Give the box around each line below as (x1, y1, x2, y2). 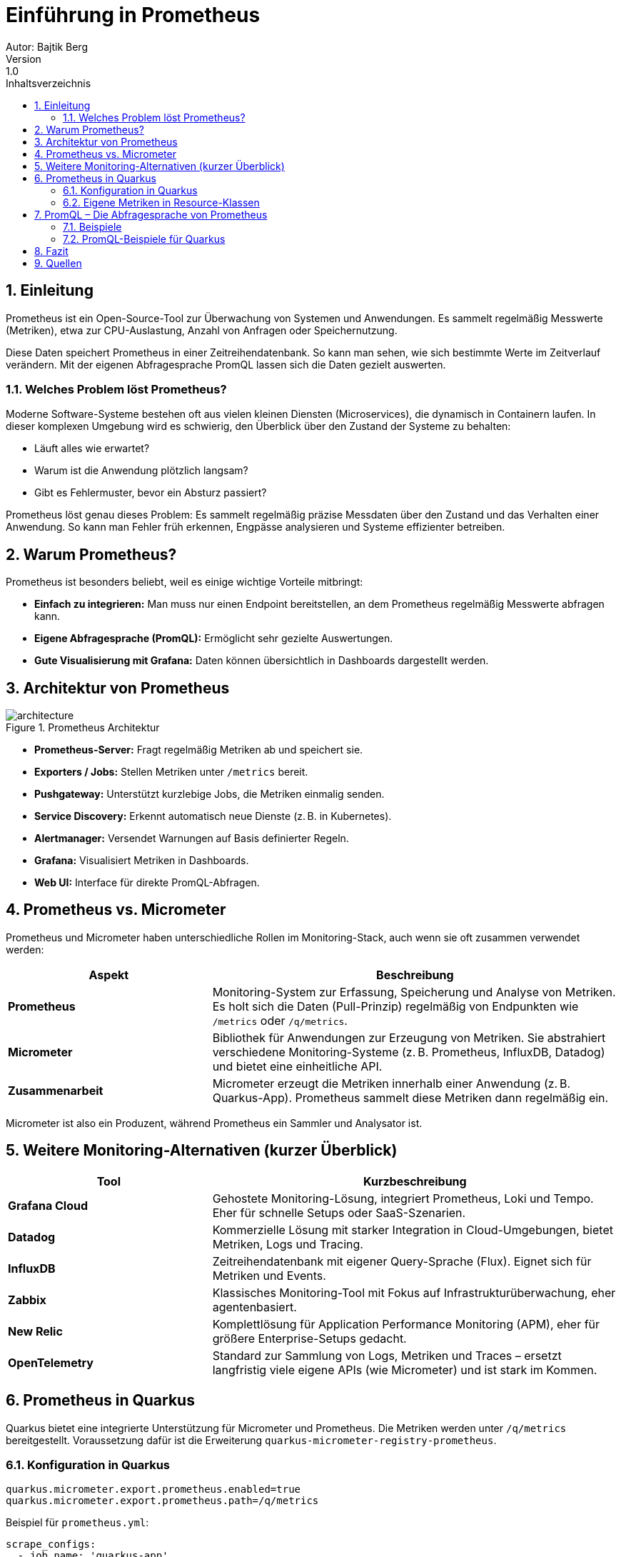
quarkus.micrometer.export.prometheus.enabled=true (6, 1483, 301, 1496)
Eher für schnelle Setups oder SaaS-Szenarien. (212, 1205, 466, 1220)
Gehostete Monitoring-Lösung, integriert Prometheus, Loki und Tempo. (212, 1191, 594, 1206)
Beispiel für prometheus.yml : (6, 1516, 149, 1529)
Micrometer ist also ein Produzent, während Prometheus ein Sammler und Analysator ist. (6, 1116, 423, 1129)
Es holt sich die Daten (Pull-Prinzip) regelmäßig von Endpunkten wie (212, 998, 579, 1013)
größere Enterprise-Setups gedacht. (212, 1331, 407, 1346)
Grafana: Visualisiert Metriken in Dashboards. (34, 854, 249, 867)
